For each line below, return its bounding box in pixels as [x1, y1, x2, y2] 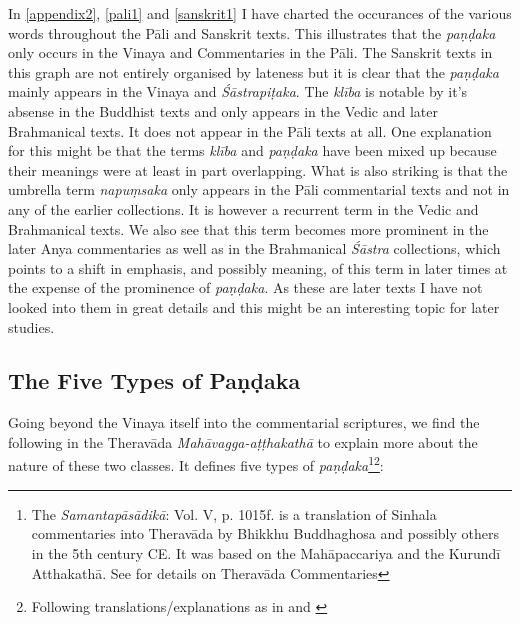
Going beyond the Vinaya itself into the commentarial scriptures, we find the [8, 412, 480, 433]
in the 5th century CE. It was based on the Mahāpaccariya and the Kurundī [31, 542, 501, 563]
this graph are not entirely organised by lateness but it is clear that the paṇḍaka [8, 61, 499, 82]
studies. [8, 316, 55, 337]
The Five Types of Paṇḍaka [8, 365, 301, 396]
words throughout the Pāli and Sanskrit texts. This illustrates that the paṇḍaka [8, 22, 496, 43]
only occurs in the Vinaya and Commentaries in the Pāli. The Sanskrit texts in [8, 42, 493, 63]
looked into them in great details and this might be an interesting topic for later [8, 296, 500, 317]
